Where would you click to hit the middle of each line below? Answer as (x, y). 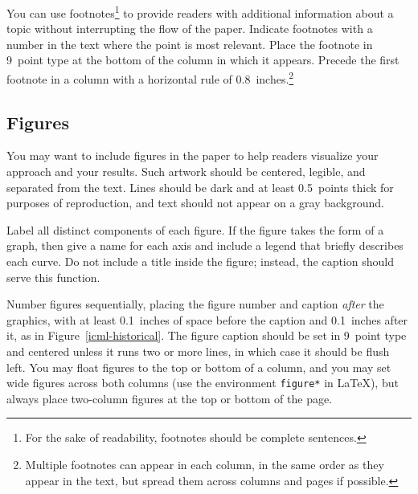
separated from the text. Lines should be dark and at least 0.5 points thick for (200, 187)
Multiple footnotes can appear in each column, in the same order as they (205, 465)
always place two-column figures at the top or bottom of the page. (170, 398)
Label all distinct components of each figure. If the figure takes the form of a (195, 229)
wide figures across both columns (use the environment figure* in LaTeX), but (203, 383)
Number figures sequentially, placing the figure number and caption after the (195, 304)
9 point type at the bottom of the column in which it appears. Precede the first (203, 60)
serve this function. (53, 277)
